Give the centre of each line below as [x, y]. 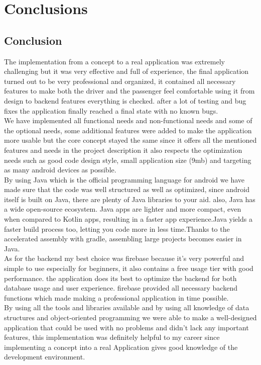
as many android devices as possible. [60, 170]
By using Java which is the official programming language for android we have [124, 179]
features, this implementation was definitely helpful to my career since [112, 337]
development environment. [45, 357]
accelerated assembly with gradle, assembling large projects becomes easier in [123, 239]
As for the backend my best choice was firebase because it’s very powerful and [124, 258]
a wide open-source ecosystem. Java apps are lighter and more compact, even [123, 209]
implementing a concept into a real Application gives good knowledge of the [121, 347]
